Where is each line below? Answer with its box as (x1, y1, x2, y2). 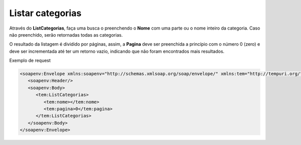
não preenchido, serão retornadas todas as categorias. (9, 32, 123, 38)
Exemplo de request (9, 58, 51, 64)
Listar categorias (9, 8, 82, 19)
